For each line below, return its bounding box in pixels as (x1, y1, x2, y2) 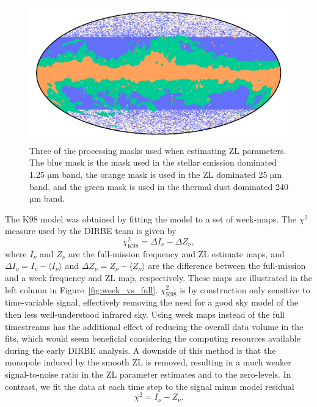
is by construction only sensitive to (180, 283, 310, 296)
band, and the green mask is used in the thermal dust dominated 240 (29, 180, 288, 193)
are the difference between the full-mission (148, 259, 306, 272)
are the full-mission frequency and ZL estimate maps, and (68, 247, 285, 260)
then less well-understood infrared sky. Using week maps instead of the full (5, 307, 285, 320)
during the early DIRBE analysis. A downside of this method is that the (5, 343, 276, 356)
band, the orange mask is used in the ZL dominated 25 (62, 167, 268, 180)
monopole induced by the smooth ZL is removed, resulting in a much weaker (5, 356, 291, 369)
